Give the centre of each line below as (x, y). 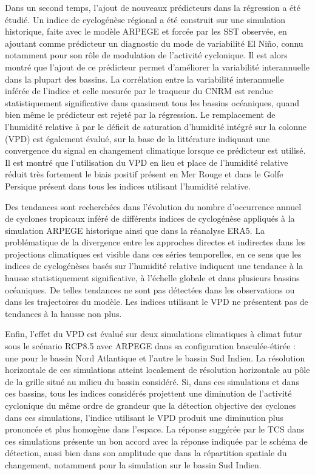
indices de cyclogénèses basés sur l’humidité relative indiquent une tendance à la (154, 266)
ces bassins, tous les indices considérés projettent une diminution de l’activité (148, 393)
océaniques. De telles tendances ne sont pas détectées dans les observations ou (150, 289)
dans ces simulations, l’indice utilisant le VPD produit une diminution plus (144, 417)
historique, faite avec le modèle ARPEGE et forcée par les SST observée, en (146, 31)
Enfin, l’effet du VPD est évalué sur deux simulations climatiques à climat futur (154, 334)
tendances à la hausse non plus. (63, 313)
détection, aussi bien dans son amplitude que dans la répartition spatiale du (146, 453)
